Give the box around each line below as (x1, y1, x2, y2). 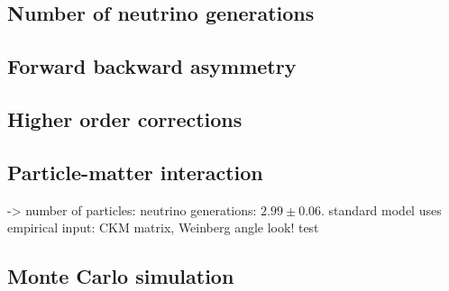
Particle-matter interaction (7, 158, 263, 186)
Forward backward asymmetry (7, 52, 297, 80)
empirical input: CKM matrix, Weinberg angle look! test (7, 218, 319, 237)
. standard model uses (321, 200, 442, 219)
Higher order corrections (7, 105, 243, 132)
